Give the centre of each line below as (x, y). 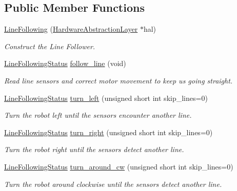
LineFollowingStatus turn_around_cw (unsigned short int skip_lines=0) (119, 166)
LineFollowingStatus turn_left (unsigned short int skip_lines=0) (106, 98)
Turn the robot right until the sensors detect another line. (94, 149)
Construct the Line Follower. (50, 46)
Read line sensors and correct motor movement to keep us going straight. (118, 80)
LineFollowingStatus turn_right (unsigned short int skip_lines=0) (108, 132)
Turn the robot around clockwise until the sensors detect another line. (113, 184)
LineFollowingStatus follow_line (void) (65, 63)
